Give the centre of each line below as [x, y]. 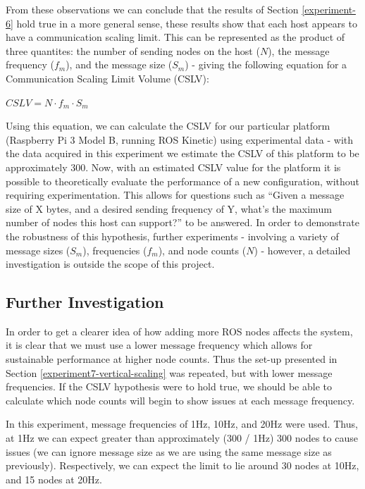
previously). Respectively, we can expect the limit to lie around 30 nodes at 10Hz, [182, 465]
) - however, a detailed [302, 250]
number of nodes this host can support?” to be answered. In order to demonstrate [182, 222]
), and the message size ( [119, 64]
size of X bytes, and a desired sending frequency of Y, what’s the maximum [169, 208]
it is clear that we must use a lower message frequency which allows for [159, 345]
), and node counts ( [202, 250]
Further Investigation [85, 302]
